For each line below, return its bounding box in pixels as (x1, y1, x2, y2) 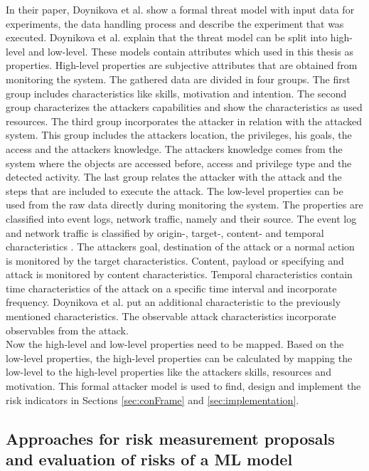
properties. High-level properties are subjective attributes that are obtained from (6, 58, 358, 73)
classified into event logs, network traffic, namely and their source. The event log (6, 211, 357, 226)
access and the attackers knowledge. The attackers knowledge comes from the (6, 141, 343, 156)
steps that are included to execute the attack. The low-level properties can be (6, 183, 343, 198)
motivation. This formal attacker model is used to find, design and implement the (6, 379, 361, 393)
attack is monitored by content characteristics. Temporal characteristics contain (6, 267, 353, 282)
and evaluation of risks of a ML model (6, 448, 293, 470)
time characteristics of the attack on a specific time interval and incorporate (6, 280, 337, 295)
